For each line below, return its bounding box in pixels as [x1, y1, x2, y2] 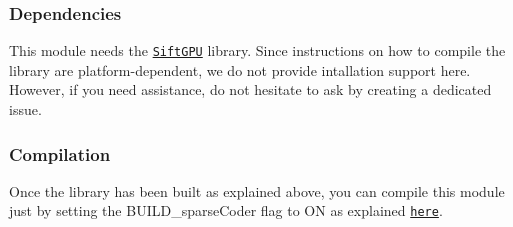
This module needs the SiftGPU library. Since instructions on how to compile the [9, 40, 506, 61]
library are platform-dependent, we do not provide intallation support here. [9, 59, 471, 80]
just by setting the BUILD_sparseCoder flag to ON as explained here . [9, 200, 443, 221]
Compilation [9, 141, 111, 166]
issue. [9, 99, 42, 120]
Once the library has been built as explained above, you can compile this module [9, 180, 505, 201]
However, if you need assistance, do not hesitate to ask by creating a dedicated [9, 79, 492, 100]
